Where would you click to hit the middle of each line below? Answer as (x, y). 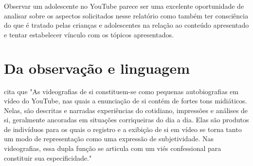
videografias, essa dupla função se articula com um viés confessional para (113, 148)
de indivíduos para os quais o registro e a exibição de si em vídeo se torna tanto (123, 129)
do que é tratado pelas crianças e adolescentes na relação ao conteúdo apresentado (126, 25)
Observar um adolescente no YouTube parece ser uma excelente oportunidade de (124, 6)
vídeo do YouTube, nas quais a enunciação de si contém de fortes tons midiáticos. (126, 101)
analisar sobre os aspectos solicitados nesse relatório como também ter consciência (126, 15)
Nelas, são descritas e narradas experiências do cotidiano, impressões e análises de (126, 110)
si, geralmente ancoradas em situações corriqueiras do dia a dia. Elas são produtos (126, 120)
